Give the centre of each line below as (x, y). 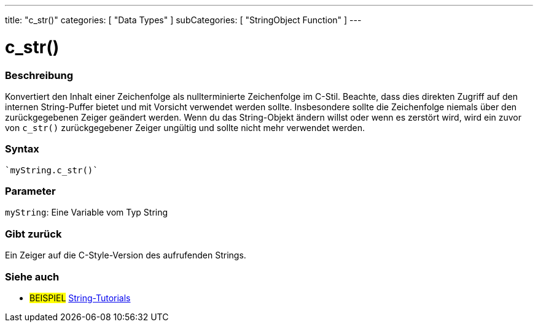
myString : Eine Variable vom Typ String (87, 212)
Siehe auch (32, 276)
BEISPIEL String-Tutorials (80, 298)
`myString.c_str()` (52, 170)
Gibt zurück (33, 234)
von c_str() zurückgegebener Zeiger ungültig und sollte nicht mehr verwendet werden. (185, 127)
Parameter (30, 191)
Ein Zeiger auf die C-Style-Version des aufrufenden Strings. (126, 255)
